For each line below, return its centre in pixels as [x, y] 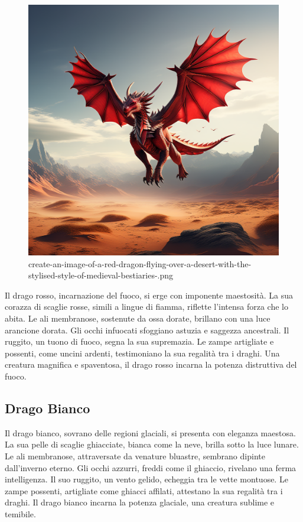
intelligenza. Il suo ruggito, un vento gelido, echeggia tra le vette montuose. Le [146, 479]
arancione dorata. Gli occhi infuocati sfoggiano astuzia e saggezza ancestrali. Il [147, 330]
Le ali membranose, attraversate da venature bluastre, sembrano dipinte [135, 455]
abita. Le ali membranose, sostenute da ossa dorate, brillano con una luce [138, 318]
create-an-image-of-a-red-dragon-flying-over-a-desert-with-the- [140, 263]
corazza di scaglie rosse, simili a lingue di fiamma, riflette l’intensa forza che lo [146, 307]
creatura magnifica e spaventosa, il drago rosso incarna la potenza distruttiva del [151, 364]
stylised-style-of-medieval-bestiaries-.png [101, 275]
